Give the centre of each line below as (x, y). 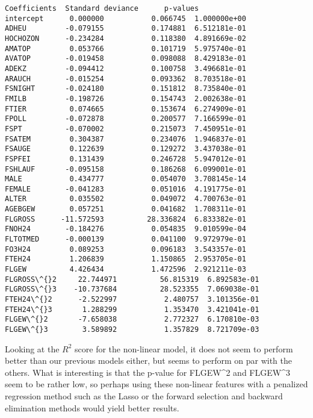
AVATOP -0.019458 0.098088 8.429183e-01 (126, 59)
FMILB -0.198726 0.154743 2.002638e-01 (126, 98)
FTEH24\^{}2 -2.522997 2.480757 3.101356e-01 (132, 300)
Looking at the (32, 348)
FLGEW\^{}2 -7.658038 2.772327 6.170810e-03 (132, 320)
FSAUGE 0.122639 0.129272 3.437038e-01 (126, 149)
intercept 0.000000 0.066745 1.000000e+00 (126, 18)
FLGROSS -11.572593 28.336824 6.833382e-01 (126, 219)
